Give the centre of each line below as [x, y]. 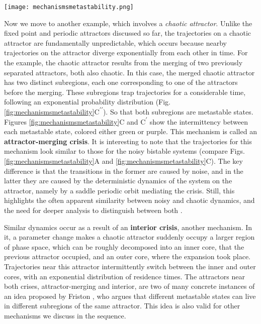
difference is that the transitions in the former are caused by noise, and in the [124, 171]
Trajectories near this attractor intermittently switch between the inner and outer [130, 266]
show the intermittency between [199, 121]
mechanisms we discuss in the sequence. [65, 315]
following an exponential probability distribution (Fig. [88, 102]
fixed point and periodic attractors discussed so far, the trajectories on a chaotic [128, 33]
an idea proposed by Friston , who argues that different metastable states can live [130, 296]
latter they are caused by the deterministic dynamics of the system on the [118, 181]
